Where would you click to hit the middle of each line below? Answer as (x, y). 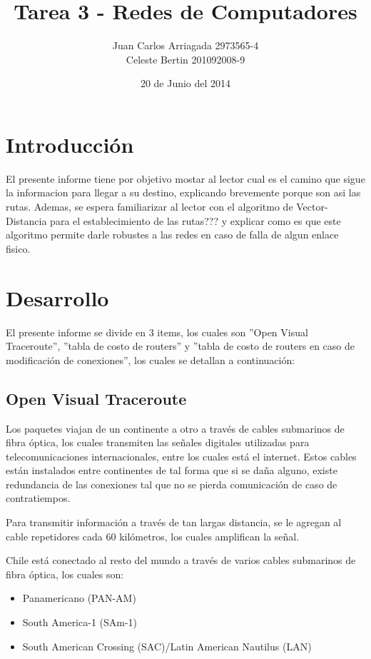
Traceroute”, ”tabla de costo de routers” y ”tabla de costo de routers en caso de (180, 346)
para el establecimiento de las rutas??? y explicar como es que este (195, 220)
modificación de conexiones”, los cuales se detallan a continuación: (151, 359)
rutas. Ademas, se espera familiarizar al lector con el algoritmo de (149, 207)
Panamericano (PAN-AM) (79, 598)
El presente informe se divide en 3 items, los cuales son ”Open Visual (157, 332)
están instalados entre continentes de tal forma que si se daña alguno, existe (172, 470)
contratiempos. (38, 498)
